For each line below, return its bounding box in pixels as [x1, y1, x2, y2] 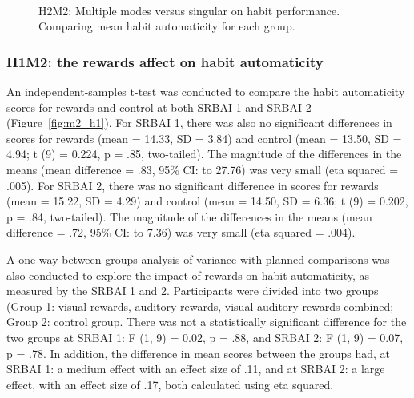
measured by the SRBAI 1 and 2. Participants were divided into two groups [6, 282, 379, 299]
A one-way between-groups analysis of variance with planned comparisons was [6, 250, 390, 267]
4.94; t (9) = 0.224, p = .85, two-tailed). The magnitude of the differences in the [6, 145, 402, 162]
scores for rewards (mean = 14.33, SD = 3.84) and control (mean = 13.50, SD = [6, 129, 402, 146]
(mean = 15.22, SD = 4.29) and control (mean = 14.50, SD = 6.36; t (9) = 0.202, [6, 193, 408, 209]
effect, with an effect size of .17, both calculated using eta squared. [6, 376, 334, 392]
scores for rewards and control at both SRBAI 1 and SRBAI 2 [6, 98, 312, 115]
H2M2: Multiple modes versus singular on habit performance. [38, 2, 340, 18]
